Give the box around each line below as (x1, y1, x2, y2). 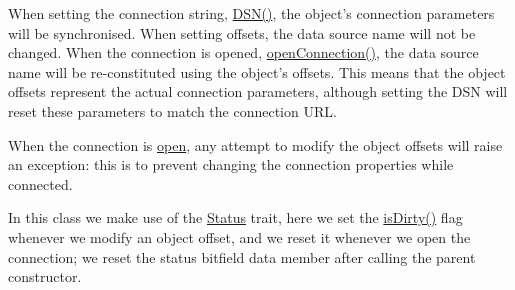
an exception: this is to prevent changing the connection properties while (8, 154, 454, 175)
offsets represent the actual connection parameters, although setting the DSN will (8, 81, 508, 102)
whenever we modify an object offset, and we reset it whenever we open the (8, 226, 471, 247)
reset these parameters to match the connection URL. (8, 100, 337, 121)
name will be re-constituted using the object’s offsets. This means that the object (8, 61, 506, 82)
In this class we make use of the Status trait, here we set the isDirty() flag (8, 207, 463, 228)
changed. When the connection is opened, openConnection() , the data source (8, 42, 479, 63)
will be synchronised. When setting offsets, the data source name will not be (8, 22, 476, 43)
